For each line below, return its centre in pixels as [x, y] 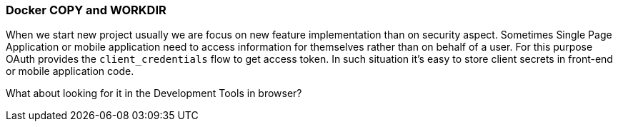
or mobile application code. [70, 71]
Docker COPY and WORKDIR [86, 10]
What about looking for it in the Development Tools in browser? [154, 93]
